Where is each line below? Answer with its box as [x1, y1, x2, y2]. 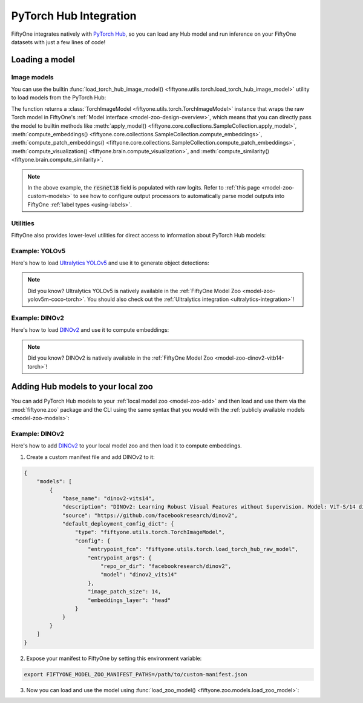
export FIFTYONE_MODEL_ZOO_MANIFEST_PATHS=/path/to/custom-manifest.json [24, 671, 247, 678]
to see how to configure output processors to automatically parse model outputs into [73, 193, 284, 200]
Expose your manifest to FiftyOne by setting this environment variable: [26, 655, 202, 662]
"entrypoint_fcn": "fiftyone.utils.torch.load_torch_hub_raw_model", [88, 546, 299, 553]
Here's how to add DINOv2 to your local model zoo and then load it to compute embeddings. [11, 442, 242, 449]
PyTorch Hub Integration [11, 9, 137, 22]
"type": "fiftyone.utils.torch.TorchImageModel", [74, 529, 225, 536]
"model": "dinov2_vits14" [100, 571, 178, 578]
